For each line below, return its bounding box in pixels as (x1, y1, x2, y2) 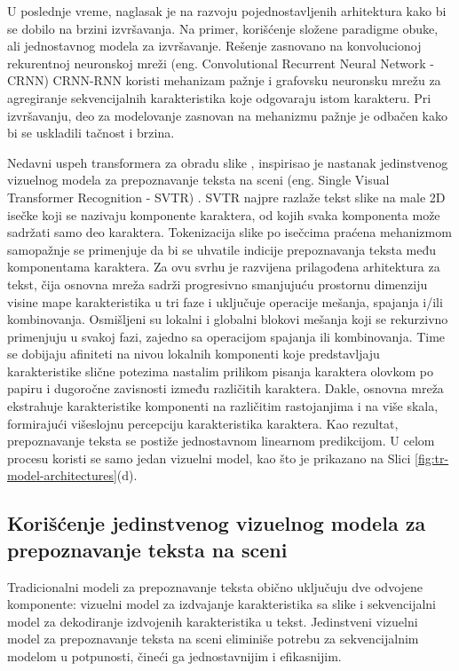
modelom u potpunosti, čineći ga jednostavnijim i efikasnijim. (7, 647, 342, 665)
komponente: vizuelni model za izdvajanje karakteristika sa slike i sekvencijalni (7, 595, 436, 613)
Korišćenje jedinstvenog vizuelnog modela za (7, 509, 426, 537)
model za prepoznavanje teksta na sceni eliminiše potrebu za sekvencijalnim (7, 629, 419, 648)
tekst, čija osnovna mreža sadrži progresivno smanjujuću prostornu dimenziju (7, 274, 428, 293)
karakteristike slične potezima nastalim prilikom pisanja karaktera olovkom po (7, 361, 434, 380)
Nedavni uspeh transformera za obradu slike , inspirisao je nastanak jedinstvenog (7, 153, 448, 171)
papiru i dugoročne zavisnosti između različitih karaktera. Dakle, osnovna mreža (7, 379, 444, 398)
